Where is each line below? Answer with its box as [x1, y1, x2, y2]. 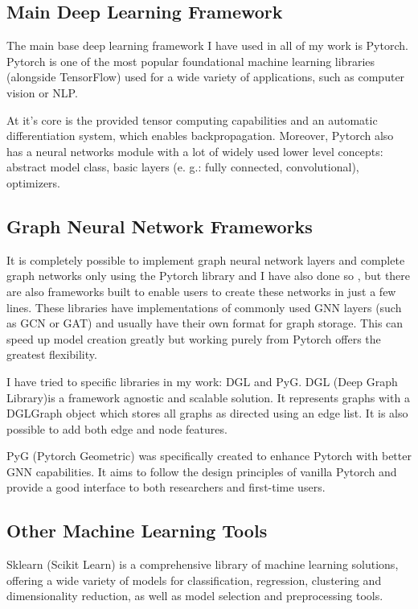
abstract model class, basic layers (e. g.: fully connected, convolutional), [6, 158, 359, 175]
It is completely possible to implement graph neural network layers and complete [6, 251, 405, 268]
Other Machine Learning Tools [6, 518, 268, 543]
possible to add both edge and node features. [6, 420, 227, 437]
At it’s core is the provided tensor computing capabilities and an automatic [6, 111, 378, 128]
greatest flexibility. [6, 346, 97, 363]
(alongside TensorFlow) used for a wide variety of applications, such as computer [6, 68, 405, 85]
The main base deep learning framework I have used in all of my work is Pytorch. [6, 37, 408, 54]
